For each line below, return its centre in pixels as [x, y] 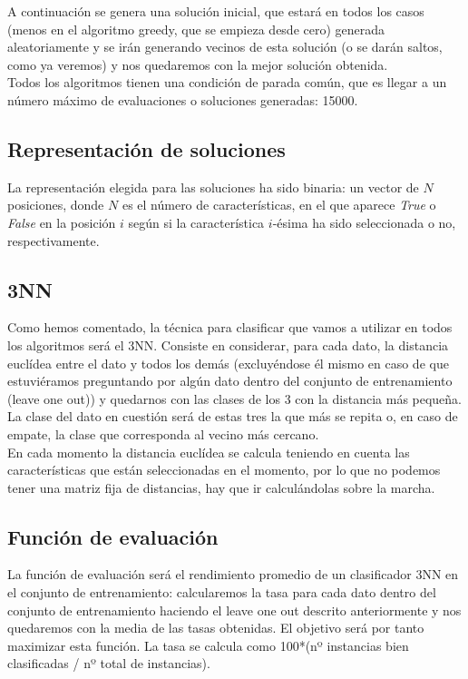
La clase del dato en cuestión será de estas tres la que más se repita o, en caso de [233, 416]
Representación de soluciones [146, 148]
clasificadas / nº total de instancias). [109, 663]
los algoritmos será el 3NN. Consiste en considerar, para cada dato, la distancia [228, 344]
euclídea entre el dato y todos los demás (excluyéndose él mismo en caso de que [228, 363]
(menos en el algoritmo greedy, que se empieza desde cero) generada [196, 29]
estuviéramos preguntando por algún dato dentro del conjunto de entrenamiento [230, 381]
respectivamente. [54, 240]
